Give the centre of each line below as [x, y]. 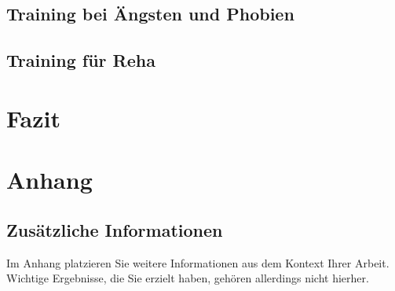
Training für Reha [81, 60]
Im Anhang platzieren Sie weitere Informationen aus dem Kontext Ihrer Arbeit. [198, 262]
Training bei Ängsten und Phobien [150, 14]
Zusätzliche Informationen [115, 229]
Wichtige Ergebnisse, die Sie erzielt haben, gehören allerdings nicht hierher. [188, 278]
